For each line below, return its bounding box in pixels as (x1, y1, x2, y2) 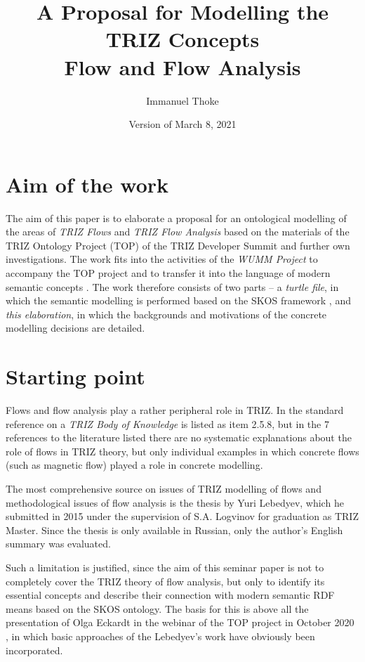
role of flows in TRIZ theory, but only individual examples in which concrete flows (6, 443, 359, 458)
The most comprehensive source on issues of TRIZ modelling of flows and (6, 481, 321, 496)
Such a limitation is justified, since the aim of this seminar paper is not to (6, 560, 324, 575)
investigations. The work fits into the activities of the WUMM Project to (6, 252, 318, 266)
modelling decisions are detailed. (6, 320, 145, 335)
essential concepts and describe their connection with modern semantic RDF (6, 588, 335, 602)
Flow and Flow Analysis (64, 52, 301, 81)
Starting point (6, 362, 145, 391)
